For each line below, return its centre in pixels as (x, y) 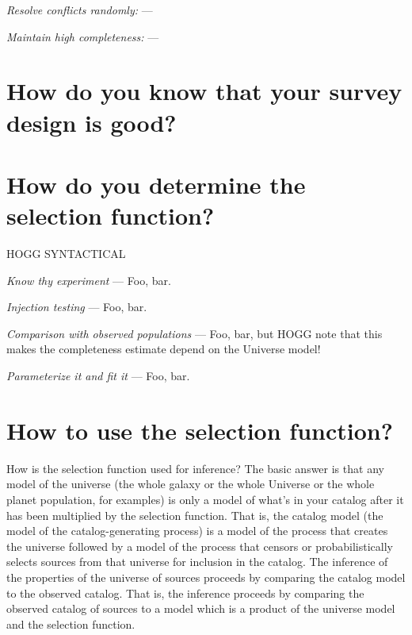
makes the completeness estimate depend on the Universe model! (164, 349)
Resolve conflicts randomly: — (80, 10)
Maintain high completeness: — (83, 36)
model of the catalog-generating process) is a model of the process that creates (197, 531)
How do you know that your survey (204, 91)
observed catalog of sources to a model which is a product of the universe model (201, 608)
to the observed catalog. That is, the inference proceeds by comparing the (185, 593)
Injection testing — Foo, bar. (77, 307)
